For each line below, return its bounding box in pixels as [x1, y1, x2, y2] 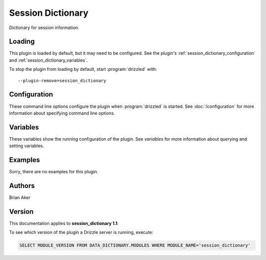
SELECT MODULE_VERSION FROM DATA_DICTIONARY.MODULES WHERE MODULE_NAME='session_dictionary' [19, 243, 251, 248]
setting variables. [9, 143, 44, 149]
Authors [9, 181, 35, 190]
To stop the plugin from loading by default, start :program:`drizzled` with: [9, 66, 157, 72]
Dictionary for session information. [9, 25, 80, 31]
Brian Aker [9, 195, 31, 200]
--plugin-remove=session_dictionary [18, 78, 106, 83]
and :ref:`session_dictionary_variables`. [9, 57, 88, 63]
